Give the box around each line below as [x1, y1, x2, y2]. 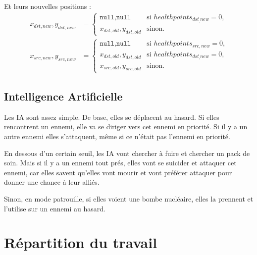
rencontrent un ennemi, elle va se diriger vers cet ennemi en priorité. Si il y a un [4, 121, 248, 132]
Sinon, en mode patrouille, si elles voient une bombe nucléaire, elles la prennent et [4, 193, 254, 204]
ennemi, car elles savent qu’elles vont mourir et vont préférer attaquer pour [4, 167, 232, 177]
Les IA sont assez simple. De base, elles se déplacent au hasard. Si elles [4, 111, 219, 122]
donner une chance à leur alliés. [4, 177, 100, 187]
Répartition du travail [4, 232, 157, 253]
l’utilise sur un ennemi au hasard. [4, 203, 105, 213]
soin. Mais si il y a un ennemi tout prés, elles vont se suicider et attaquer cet [4, 157, 237, 168]
